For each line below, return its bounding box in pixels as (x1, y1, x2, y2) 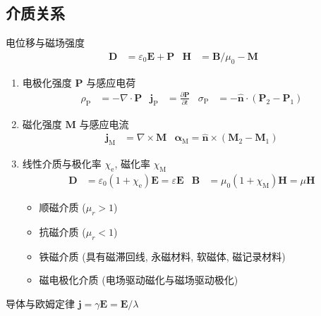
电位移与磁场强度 (6, 35, 85, 50)
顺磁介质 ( (39, 200, 86, 215)
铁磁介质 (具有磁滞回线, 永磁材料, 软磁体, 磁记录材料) (39, 248, 286, 263)
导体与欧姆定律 (6, 296, 75, 310)
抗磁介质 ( (39, 224, 86, 239)
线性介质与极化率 (22, 156, 102, 171)
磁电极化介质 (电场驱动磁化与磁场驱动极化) (39, 272, 238, 287)
